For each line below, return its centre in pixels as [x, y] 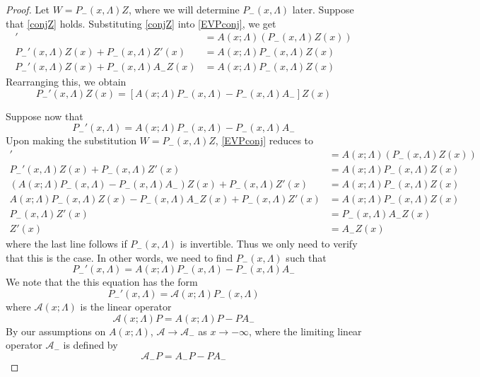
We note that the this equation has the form [102, 282]
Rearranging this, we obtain [66, 82]
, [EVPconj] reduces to [264, 140]
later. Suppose [323, 9]
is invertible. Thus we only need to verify [269, 244]
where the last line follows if [66, 244]
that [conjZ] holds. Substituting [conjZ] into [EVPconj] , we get [141, 23]
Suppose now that [45, 116]
